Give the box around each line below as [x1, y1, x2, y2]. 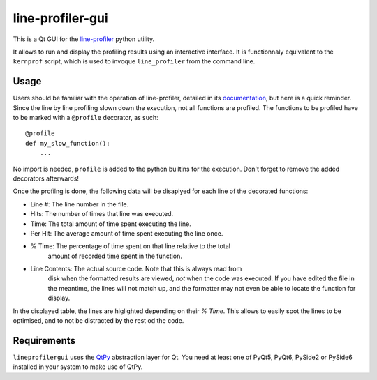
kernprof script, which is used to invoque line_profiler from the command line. [13, 57, 256, 66]
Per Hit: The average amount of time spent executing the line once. [30, 229, 223, 237]
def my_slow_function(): [25, 139, 110, 147]
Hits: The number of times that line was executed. [30, 210, 174, 218]
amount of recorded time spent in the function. [47, 252, 183, 260]
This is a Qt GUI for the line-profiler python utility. [13, 35, 155, 43]
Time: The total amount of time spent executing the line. [30, 220, 191, 228]
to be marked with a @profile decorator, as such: [13, 114, 158, 122]
